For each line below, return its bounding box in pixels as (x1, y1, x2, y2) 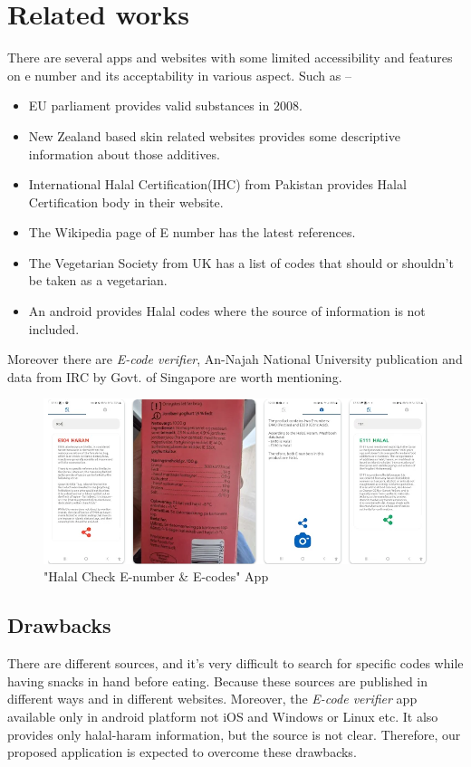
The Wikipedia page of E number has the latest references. (28, 223, 356, 242)
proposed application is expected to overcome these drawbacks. (7, 743, 357, 762)
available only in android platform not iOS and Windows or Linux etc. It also (7, 707, 438, 726)
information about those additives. (28, 144, 220, 163)
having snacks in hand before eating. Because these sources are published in (7, 671, 428, 690)
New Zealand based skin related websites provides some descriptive (28, 126, 400, 145)
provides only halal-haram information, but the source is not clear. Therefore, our (7, 724, 461, 743)
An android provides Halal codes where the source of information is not (28, 302, 426, 321)
